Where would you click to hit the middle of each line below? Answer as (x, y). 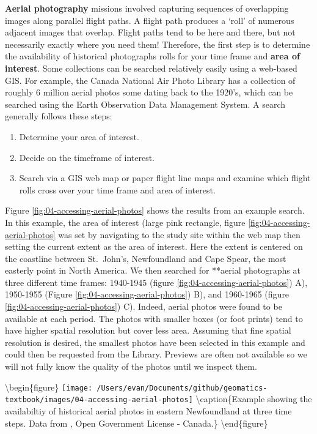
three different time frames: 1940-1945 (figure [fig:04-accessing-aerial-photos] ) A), (156, 282)
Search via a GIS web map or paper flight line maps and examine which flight (165, 178)
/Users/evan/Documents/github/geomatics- (182, 388)
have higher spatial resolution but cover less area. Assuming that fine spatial (148, 330)
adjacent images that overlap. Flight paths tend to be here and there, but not (150, 32)
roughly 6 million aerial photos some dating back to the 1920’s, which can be (149, 92)
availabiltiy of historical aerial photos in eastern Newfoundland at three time (148, 410)
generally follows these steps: (59, 116)
